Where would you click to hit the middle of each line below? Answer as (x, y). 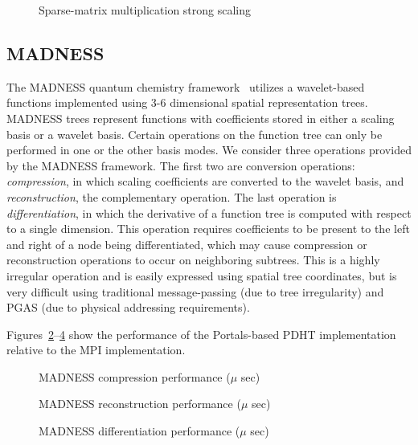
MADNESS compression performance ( (135, 376)
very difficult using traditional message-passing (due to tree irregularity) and (195, 291)
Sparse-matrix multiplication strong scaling (145, 10)
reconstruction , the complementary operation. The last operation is (172, 196)
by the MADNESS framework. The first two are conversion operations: (181, 165)
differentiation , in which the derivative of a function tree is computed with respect (209, 212)
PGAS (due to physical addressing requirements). (128, 307)
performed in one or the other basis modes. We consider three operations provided (209, 150)
